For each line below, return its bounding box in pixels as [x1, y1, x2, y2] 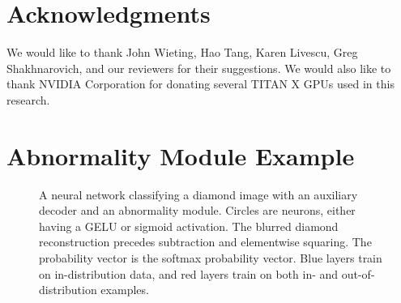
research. [6, 91, 50, 108]
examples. [100, 281, 149, 298]
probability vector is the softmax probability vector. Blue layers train [39, 250, 382, 266]
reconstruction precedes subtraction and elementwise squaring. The [39, 233, 372, 250]
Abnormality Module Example [6, 139, 355, 172]
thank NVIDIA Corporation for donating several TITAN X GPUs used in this [6, 75, 395, 92]
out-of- [341, 265, 375, 282]
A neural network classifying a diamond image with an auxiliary [39, 186, 358, 203]
